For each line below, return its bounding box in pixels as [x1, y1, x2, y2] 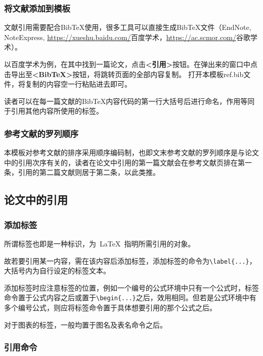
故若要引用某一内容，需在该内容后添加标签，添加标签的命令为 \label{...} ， [4, 255, 256, 266]
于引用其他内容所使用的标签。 [4, 105, 103, 116]
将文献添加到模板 [4, 2, 70, 14]
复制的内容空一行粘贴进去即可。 [25, 79, 131, 89]
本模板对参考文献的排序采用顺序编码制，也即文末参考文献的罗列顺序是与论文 [4, 147, 259, 158]
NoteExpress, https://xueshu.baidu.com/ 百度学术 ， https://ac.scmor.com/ [4, 31, 236, 42]
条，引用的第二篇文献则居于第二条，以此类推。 [4, 167, 160, 177]
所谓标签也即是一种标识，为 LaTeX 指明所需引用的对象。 [4, 238, 195, 248]
